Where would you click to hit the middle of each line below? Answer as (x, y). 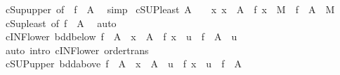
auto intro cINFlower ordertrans (77, 50)
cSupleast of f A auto (61, 23)
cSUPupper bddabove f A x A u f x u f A (123, 64)
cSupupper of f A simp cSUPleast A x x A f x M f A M (170, 9)
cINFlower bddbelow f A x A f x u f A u (121, 36)
